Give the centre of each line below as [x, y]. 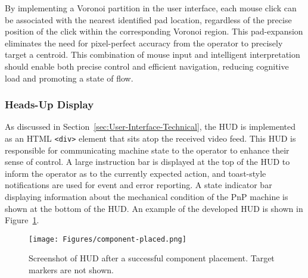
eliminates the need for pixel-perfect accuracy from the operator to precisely [144, 43]
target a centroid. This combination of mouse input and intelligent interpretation [153, 54]
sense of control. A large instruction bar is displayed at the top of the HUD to [147, 162]
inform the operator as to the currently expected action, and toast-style [136, 173]
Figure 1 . [22, 220]
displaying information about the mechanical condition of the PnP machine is [147, 196]
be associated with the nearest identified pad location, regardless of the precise [148, 19]
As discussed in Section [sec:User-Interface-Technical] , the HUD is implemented [150, 126]
